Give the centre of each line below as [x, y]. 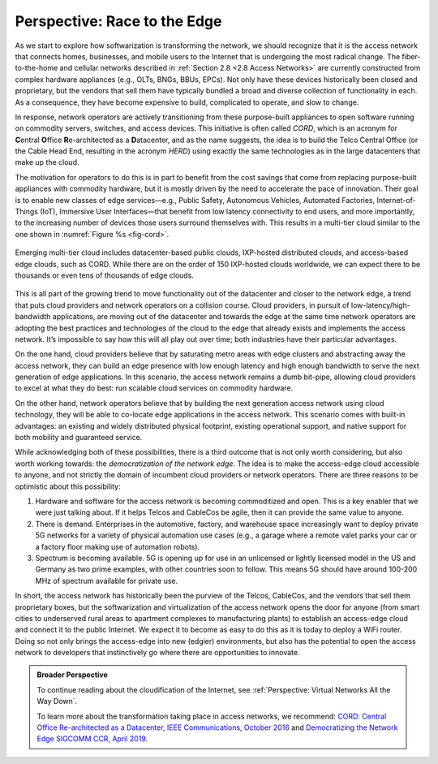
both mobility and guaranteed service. [79, 438]
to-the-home [36, 68]
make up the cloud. [47, 162]
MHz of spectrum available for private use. [107, 581]
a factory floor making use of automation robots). [118, 546]
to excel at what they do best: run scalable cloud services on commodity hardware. [154, 388]
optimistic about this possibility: [68, 486]
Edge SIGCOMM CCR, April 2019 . [92, 739]
